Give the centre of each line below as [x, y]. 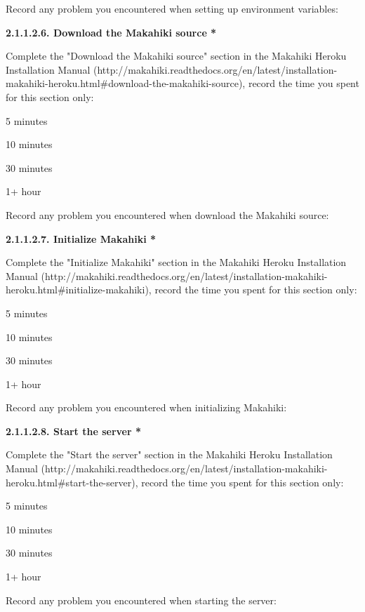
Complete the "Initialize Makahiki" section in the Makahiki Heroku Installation [176, 262]
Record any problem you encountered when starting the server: [141, 600]
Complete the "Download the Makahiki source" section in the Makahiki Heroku [176, 56]
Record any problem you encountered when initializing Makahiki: [146, 407]
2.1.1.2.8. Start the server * [74, 431]
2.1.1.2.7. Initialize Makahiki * [81, 238]
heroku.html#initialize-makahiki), [79, 290]
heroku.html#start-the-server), [72, 482]
